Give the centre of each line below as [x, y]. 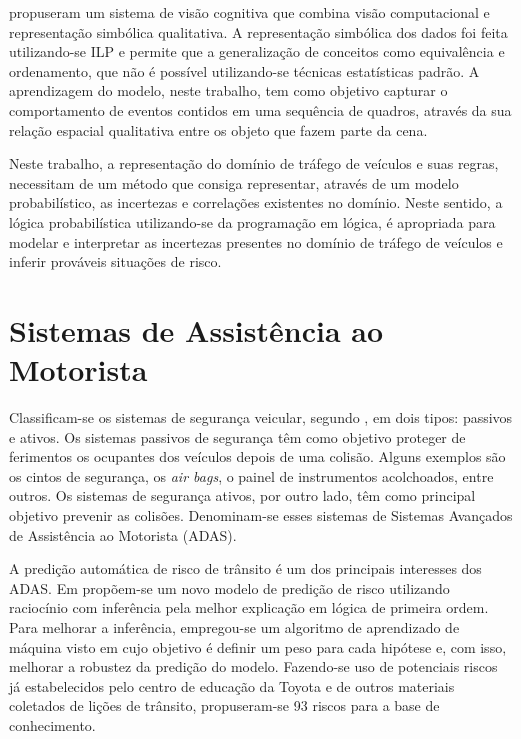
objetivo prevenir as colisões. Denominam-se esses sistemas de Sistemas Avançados [261, 515]
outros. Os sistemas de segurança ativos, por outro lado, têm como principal [242, 495]
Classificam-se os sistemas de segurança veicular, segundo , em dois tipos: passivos [261, 417]
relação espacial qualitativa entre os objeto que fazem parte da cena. [218, 129]
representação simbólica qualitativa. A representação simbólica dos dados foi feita [258, 31]
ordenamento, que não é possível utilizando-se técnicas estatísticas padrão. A [244, 70]
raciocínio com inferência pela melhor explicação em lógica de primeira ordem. [249, 607]
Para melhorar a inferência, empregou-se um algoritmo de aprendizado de [234, 626]
